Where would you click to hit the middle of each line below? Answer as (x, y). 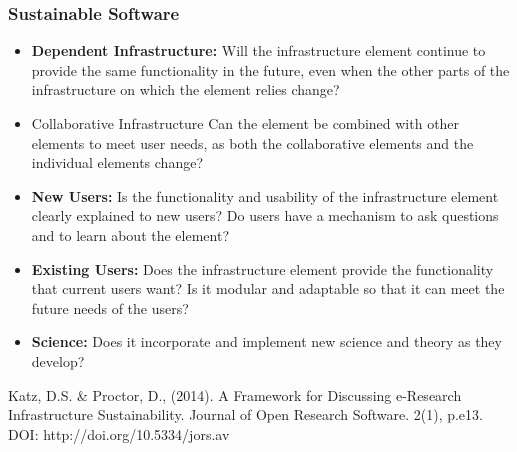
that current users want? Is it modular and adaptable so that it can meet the (268, 288)
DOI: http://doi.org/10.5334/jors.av (119, 433)
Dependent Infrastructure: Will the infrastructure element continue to (258, 50)
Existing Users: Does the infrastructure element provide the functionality (262, 268)
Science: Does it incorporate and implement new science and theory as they (266, 341)
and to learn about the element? (130, 234)
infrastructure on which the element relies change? (185, 89)
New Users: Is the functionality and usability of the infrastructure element (265, 195)
